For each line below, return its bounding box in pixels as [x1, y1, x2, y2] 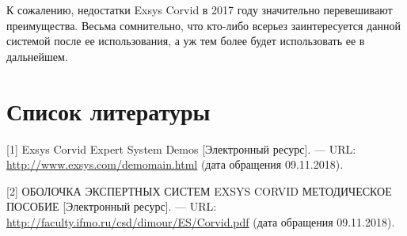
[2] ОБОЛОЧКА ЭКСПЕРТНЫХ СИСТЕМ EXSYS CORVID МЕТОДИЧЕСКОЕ [6, 182, 392, 199]
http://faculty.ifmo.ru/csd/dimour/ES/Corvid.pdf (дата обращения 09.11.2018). [6, 213, 395, 230]
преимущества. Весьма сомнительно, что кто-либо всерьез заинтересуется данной [6, 17, 401, 33]
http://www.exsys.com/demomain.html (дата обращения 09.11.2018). [6, 156, 344, 173]
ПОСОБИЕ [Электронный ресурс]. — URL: [6, 198, 217, 215]
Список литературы [6, 94, 211, 127]
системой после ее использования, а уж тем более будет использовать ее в [6, 32, 365, 49]
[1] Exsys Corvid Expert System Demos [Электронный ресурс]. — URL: [6, 140, 356, 157]
